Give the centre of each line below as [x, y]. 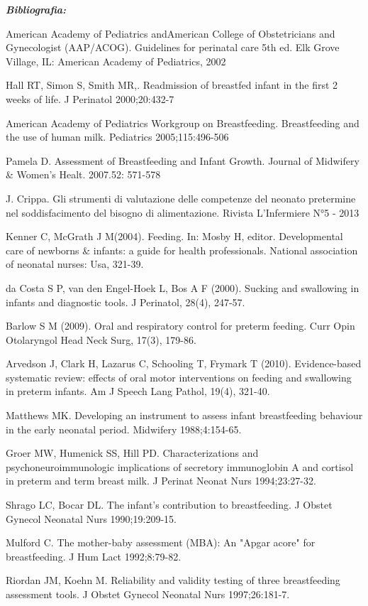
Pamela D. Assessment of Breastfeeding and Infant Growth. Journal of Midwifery [183, 160]
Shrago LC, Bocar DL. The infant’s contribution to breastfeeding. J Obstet [169, 505]
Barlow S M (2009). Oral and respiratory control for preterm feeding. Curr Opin [180, 326]
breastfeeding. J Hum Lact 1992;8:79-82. [94, 556]
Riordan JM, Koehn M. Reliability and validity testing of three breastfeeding [173, 580]
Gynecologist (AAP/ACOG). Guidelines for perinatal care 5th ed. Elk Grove [173, 47]
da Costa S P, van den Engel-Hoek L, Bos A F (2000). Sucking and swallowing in [183, 287]
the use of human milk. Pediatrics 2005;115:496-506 [117, 137]
